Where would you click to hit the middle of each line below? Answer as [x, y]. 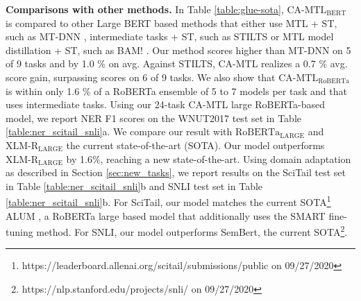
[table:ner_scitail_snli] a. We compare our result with [119, 131]
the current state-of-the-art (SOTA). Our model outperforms [195, 145]
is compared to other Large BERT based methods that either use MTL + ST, [171, 23]
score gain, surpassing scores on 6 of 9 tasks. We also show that [141, 77]
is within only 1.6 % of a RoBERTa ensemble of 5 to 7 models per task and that [176, 91]
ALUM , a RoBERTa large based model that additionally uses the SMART [166, 215]
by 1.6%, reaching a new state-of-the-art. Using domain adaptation [209, 158]
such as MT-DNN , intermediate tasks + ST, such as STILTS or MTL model [170, 36]
